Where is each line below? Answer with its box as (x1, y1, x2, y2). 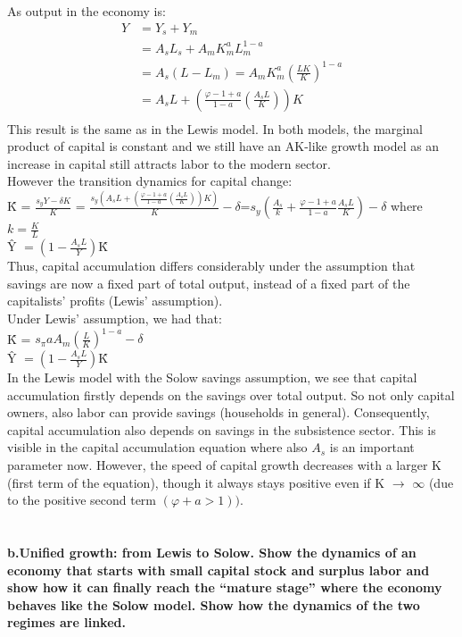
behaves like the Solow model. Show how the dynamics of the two (7, 595, 420, 614)
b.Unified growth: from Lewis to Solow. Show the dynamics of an (7, 542, 417, 561)
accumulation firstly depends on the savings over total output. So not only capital (7, 385, 455, 404)
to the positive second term (7, 490, 157, 509)
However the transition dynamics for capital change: (7, 172, 293, 190)
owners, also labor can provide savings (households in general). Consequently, (7, 403, 430, 422)
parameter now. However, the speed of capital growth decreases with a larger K (7, 456, 441, 474)
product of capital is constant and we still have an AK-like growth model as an (7, 137, 440, 155)
